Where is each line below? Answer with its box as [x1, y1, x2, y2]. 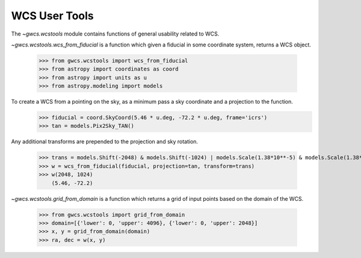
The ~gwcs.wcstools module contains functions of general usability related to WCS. [11, 30, 220, 37]
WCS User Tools [11, 9, 94, 22]
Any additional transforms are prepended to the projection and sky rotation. [11, 138, 199, 145]
